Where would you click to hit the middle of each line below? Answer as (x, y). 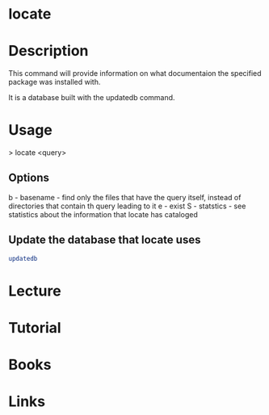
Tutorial (35, 327)
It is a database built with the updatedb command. (92, 98)
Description (48, 51)
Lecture (35, 291)
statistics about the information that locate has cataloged (103, 214)
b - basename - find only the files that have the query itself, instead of (125, 197)
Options (29, 178)
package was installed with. (55, 82)
